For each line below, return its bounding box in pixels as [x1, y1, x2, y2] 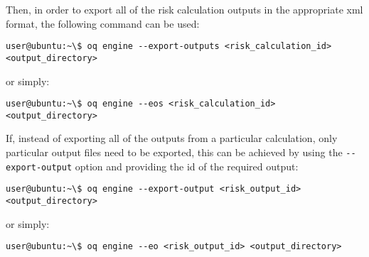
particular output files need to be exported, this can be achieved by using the [6, 145, 343, 159]
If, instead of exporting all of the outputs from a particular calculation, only [6, 131, 338, 146]
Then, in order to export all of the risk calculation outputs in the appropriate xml [6, 2, 363, 16]
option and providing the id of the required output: [75, 158, 299, 173]
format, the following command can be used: [6, 16, 200, 31]
